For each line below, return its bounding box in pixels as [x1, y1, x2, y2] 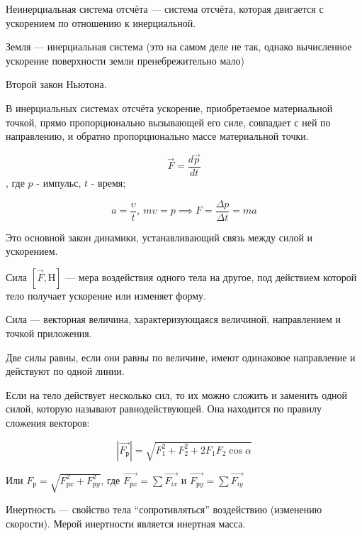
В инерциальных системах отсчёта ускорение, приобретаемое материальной [6, 100, 333, 115]
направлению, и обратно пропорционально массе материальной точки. [6, 128, 309, 143]
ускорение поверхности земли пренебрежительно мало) [6, 53, 244, 67]
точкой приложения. [6, 326, 92, 341]
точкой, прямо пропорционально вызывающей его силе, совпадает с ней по [6, 114, 331, 129]
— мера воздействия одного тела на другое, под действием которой [65, 269, 357, 284]
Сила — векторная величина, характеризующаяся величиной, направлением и [6, 312, 341, 327]
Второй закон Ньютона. [6, 77, 107, 92]
